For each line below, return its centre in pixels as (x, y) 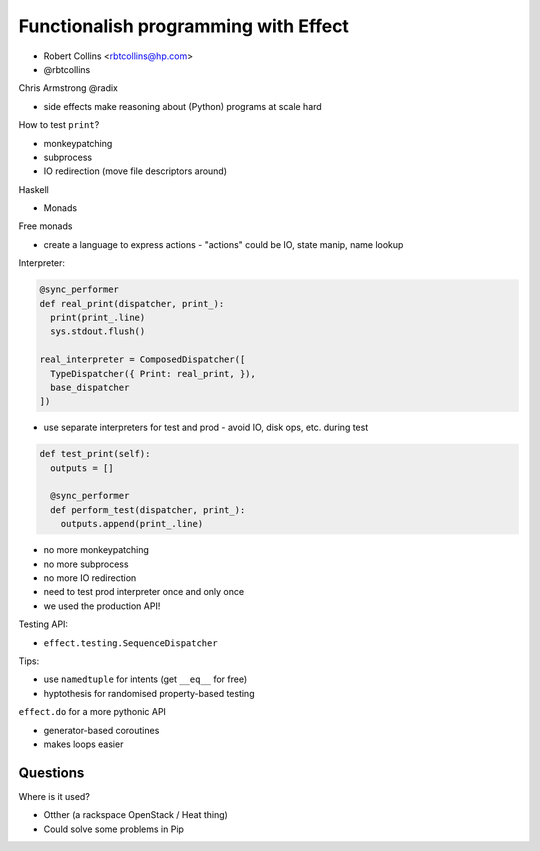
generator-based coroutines (101, 730)
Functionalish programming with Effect (184, 26)
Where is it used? (54, 796)
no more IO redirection (90, 578)
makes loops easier (83, 744)
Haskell (33, 189)
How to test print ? (59, 125)
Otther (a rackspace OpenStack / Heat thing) (136, 815)
